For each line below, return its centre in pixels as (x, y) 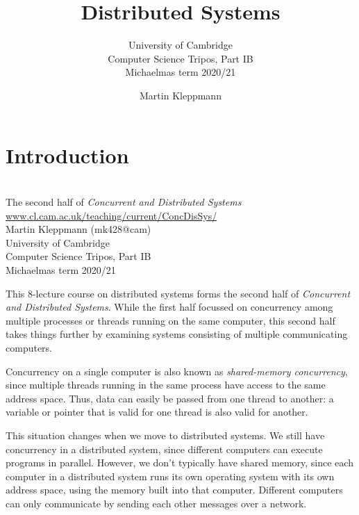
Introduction (67, 155)
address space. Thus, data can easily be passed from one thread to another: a (170, 398)
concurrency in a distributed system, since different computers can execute (164, 449)
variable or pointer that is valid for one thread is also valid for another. (157, 412)
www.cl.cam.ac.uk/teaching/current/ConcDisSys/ (111, 215)
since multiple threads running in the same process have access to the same (166, 385)
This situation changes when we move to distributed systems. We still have (165, 435)
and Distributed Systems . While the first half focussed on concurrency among (169, 307)
